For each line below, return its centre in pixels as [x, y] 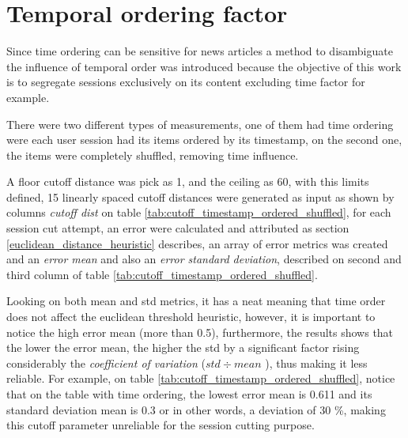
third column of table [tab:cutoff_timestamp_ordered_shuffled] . [162, 274]
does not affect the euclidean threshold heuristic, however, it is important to [191, 317]
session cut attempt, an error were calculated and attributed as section [178, 228]
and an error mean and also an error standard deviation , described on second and [204, 259]
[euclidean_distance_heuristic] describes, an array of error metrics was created [197, 243]
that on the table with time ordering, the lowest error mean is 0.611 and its [189, 394]
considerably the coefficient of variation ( [106, 362]
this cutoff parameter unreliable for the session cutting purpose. [161, 425]
